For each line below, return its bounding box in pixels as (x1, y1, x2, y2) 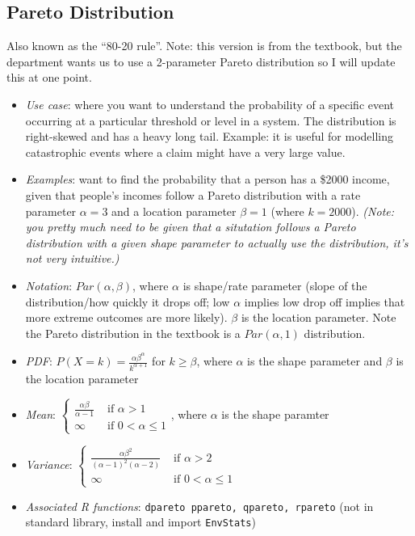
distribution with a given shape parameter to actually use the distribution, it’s (25, 234, 409, 251)
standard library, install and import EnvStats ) (25, 513, 256, 530)
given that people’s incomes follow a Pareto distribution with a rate (25, 186, 361, 203)
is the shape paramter (221, 406, 329, 422)
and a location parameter (111, 202, 237, 219)
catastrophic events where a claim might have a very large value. (25, 143, 346, 160)
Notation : (25, 276, 73, 293)
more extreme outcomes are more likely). (25, 309, 228, 326)
